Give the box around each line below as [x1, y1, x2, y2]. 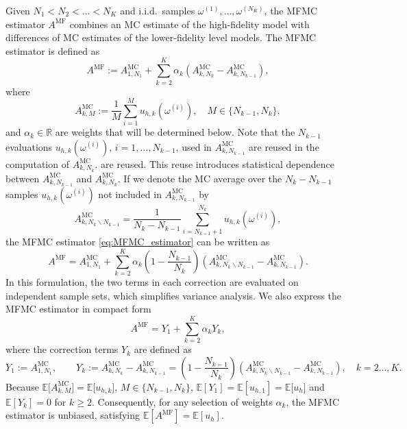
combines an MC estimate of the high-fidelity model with [69, 16, 310, 31]
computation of [5, 156, 69, 171]
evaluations [5, 139, 53, 154]
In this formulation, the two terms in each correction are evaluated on [5, 275, 299, 289]
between [5, 171, 40, 185]
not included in [98, 186, 162, 201]
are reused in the [249, 139, 319, 154]
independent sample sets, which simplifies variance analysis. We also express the [5, 288, 342, 302]
